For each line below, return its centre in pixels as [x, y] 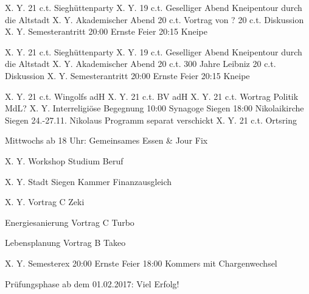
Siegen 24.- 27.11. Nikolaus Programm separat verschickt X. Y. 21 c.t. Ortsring [151, 120]
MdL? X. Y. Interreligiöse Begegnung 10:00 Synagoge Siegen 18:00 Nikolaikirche [154, 108]
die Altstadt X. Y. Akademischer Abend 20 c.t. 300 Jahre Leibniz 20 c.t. [141, 64]
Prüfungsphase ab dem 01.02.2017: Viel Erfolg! [92, 283]
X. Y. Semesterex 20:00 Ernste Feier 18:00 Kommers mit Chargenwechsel [141, 263]
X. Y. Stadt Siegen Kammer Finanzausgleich [89, 181]
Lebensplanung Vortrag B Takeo [65, 243]
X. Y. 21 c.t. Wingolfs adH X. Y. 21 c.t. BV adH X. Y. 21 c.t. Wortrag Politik [152, 96]
